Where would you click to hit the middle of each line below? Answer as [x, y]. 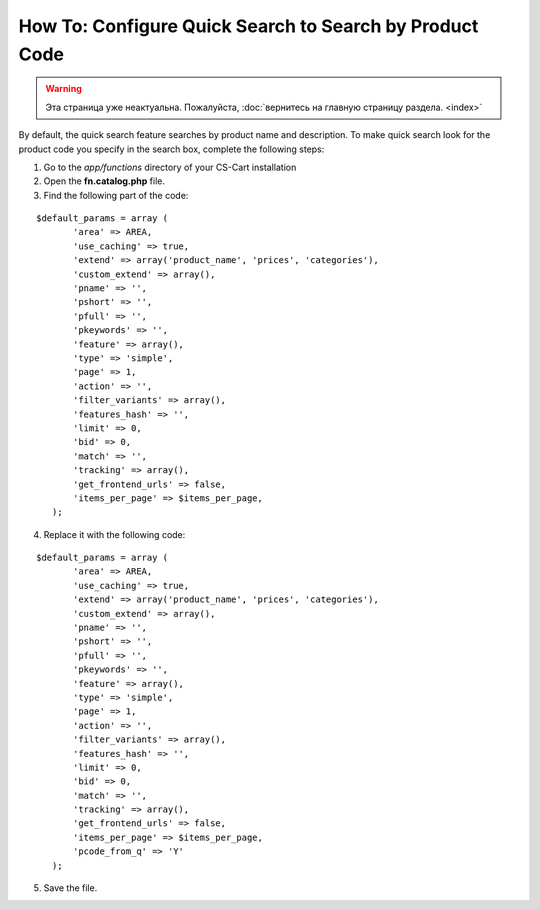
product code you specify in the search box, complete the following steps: [171, 149]
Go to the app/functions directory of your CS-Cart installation [170, 167]
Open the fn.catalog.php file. [104, 181]
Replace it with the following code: [114, 534]
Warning [63, 89]
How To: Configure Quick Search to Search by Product [248, 26]
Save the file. [70, 888]
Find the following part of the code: [116, 195]
